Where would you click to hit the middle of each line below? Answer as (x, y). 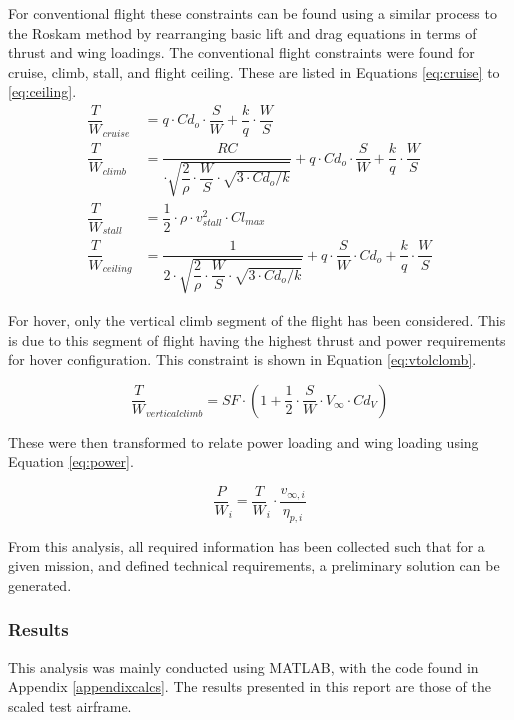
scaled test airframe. (70, 705)
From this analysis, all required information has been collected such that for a (246, 545)
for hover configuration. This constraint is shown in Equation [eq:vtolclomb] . (242, 359)
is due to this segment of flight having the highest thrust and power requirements (257, 339)
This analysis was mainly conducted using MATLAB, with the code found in (243, 666)
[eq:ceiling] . (42, 91)
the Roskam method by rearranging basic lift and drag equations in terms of (242, 32)
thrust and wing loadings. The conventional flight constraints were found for (241, 52)
